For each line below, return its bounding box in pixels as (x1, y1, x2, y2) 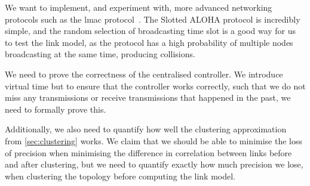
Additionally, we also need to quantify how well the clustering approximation (5, 123, 287, 135)
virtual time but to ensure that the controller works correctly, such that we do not (5, 79, 306, 92)
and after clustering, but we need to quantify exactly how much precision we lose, (5, 158, 303, 170)
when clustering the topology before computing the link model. (5, 169, 235, 182)
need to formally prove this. (5, 103, 106, 115)
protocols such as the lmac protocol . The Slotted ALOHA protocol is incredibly (5, 13, 300, 25)
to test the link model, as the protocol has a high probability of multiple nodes (5, 36, 293, 48)
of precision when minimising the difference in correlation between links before (5, 146, 292, 159)
